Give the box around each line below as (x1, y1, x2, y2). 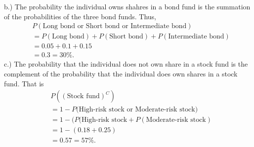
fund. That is (4, 78, 44, 88)
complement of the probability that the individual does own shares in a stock (4, 68, 238, 78)
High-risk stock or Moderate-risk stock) (79, 106, 198, 113)
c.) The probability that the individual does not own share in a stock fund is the (4, 59, 248, 69)
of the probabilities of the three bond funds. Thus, (4, 11, 156, 21)
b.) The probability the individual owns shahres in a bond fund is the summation (4, 1, 251, 11)
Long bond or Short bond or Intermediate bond (42, 23, 187, 30)
